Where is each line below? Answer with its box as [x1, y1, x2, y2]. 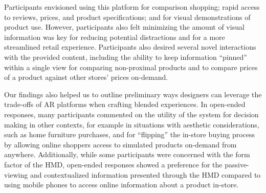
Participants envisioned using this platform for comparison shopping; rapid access [4, 2, 260, 12]
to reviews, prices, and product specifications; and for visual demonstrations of [4, 11, 251, 22]
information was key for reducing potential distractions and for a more [4, 31, 225, 42]
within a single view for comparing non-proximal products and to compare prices [4, 61, 258, 72]
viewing [4, 169, 28, 180]
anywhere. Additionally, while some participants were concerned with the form [4, 149, 250, 160]
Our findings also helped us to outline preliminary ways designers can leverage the [4, 89, 262, 99]
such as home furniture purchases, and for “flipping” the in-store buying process [4, 129, 255, 140]
